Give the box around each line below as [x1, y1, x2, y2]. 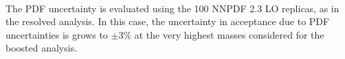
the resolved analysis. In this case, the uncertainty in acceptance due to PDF [5, 14, 330, 28]
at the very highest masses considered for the [134, 27, 324, 41]
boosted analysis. [5, 41, 78, 55]
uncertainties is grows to [5, 27, 108, 41]
